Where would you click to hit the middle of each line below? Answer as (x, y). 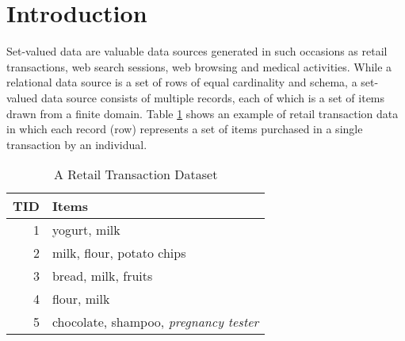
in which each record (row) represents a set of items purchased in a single (185, 129)
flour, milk (81, 299)
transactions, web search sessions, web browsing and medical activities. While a (199, 66)
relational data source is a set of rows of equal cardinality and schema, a (182, 82)
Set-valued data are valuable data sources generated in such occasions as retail (197, 51)
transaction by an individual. (77, 144)
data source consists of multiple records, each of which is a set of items (213, 97)
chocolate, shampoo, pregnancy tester (155, 322)
